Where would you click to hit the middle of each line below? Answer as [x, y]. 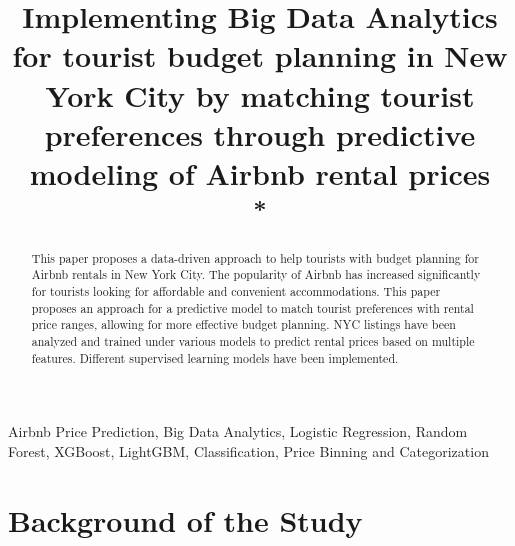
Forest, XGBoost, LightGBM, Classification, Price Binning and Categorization [248, 450]
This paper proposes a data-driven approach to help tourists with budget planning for [255, 257]
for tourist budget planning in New [260, 55]
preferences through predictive [260, 133]
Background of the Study [185, 519]
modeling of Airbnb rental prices [260, 172]
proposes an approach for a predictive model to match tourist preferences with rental [252, 307]
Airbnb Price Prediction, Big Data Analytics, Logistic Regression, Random [238, 431]
